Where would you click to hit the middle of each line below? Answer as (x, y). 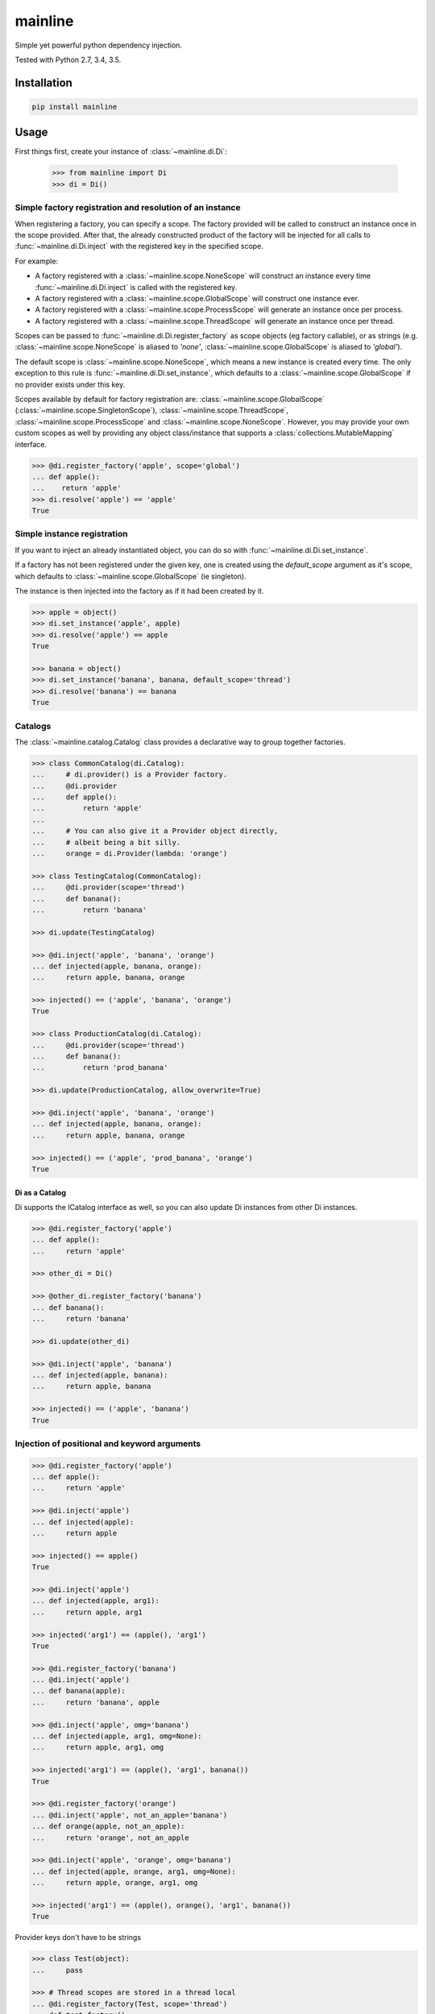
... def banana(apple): (79, 1691)
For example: (37, 261)
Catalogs (33, 726)
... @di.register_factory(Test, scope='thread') (130, 2004)
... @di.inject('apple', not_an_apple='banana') (130, 1815)
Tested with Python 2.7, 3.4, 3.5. (68, 60)
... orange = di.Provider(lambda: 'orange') (130, 853)
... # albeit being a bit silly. (106, 842)
